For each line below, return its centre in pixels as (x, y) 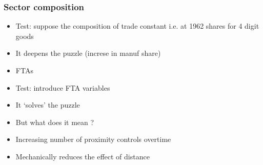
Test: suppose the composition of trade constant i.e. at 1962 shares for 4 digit (137, 26)
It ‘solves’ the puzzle (48, 105)
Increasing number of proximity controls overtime (93, 139)
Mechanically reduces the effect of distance (83, 156)
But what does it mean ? (55, 122)
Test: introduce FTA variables (63, 87)
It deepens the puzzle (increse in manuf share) (88, 53)
